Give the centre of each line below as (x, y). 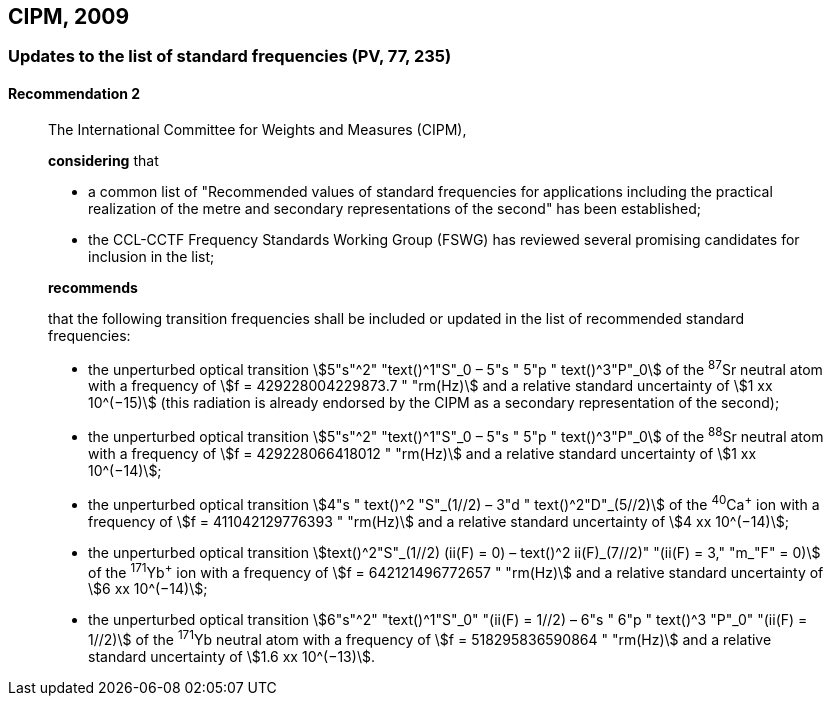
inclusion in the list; (151, 256)
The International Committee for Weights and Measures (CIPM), (257, 129)
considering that (103, 160)
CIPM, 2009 (69, 16)
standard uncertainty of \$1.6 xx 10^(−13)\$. (231, 656)
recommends (93, 287)
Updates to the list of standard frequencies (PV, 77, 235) (230, 56)
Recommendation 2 (74, 94)
